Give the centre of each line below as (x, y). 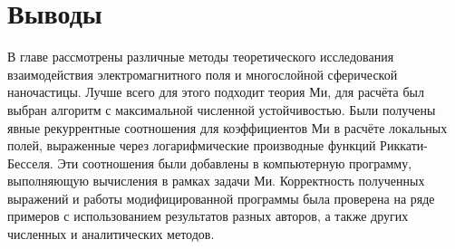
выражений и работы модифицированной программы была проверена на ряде (221, 198)
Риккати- (404, 145)
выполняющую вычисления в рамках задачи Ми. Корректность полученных (216, 181)
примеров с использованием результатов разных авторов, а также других (208, 216)
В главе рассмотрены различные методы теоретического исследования (201, 57)
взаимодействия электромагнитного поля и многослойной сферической (203, 74)
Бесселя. (30, 163)
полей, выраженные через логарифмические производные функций (192, 145)
